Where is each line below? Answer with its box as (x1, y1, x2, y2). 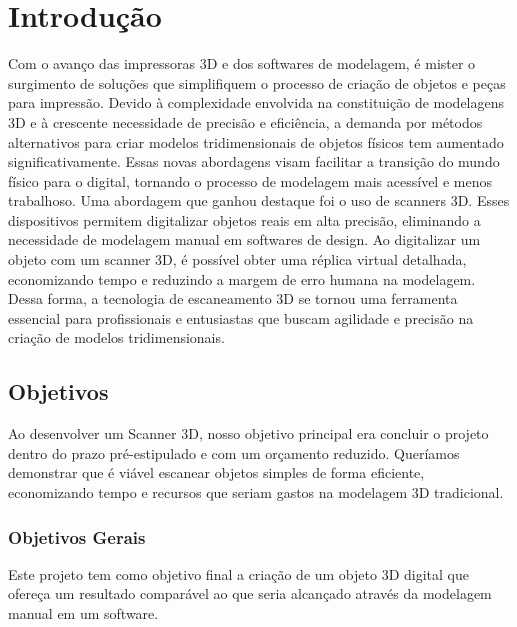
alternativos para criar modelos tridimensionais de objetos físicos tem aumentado (8, 131, 504, 152)
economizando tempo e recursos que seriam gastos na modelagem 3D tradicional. (8, 482, 504, 503)
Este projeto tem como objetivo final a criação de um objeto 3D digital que (8, 563, 469, 584)
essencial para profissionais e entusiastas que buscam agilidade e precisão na (8, 307, 474, 328)
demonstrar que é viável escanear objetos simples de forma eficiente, (8, 462, 425, 483)
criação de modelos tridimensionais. (8, 327, 225, 348)
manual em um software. (8, 603, 159, 624)
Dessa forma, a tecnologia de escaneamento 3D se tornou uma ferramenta (8, 288, 458, 309)
